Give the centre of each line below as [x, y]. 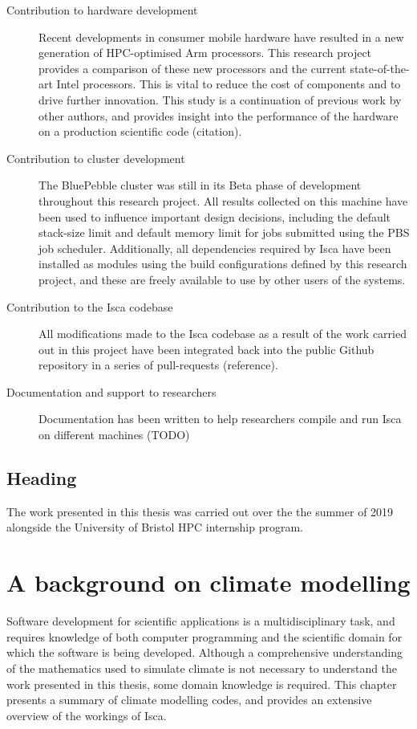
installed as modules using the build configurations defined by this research [223, 264]
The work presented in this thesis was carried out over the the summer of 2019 [200, 511]
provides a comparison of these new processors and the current [192, 68]
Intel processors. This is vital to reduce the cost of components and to [229, 84]
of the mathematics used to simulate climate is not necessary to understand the [202, 668]
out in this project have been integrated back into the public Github [206, 349]
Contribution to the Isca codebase [90, 306]
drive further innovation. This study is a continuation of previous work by [220, 99]
